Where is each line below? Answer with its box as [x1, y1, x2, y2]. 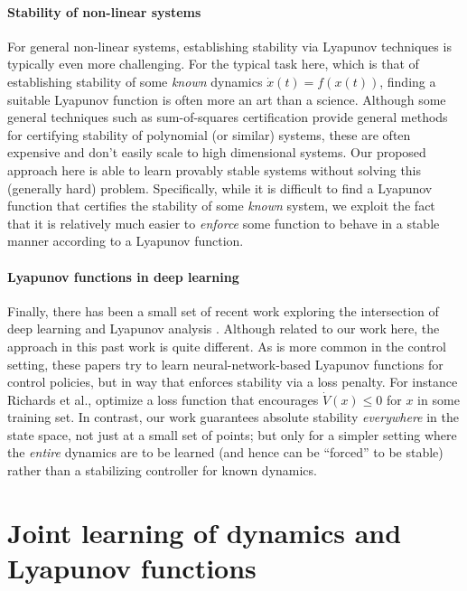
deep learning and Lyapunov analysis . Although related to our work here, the [7, 319, 440, 338]
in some [417, 389, 460, 408]
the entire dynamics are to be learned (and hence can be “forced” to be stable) [7, 443, 444, 462]
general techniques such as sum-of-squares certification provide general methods [7, 108, 448, 127]
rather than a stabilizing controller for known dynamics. [7, 461, 317, 480]
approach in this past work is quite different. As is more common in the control [7, 336, 446, 355]
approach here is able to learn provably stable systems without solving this [7, 160, 422, 179]
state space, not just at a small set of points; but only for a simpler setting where [7, 425, 457, 444]
